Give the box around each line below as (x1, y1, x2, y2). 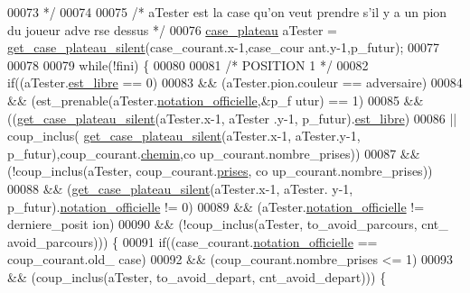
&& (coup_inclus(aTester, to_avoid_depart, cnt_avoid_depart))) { (7, 267, 387, 286)
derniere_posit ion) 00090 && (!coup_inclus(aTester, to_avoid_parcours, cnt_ (7, 215, 448, 233)
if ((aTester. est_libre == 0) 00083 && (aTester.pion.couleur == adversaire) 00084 (7, 73, 463, 92)
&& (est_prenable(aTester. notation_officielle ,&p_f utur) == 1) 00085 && (7, 90, 424, 109)
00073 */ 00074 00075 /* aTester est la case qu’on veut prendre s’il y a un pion (7, 3, 447, 21)
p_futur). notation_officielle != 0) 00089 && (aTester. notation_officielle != (7, 197, 425, 215)
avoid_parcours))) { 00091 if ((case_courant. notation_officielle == (7, 232, 378, 251)
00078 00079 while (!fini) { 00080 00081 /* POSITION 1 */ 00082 (7, 55, 369, 74)
